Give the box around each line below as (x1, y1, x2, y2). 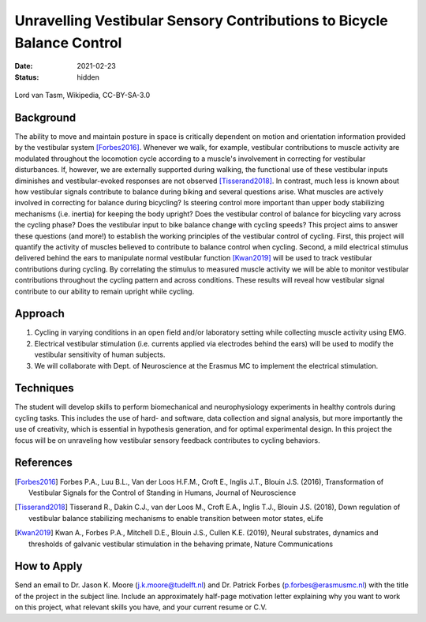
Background (14, 111, 77, 124)
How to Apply (14, 560, 83, 573)
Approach (14, 307, 65, 320)
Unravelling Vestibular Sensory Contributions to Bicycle (14, 12, 388, 29)
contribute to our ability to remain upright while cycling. (14, 287, 195, 296)
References (14, 456, 73, 470)
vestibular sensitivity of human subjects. (34, 350, 166, 359)
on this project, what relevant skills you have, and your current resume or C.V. (14, 602, 267, 612)
